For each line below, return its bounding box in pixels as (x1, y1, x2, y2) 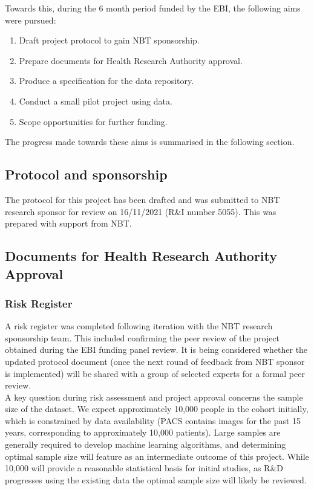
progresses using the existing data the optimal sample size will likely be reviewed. (5, 473, 307, 486)
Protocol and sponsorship (5, 165, 168, 184)
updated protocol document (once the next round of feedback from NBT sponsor (5, 355, 305, 367)
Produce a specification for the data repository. (19, 74, 194, 87)
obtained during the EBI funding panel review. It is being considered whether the (5, 343, 308, 356)
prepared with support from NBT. (5, 217, 132, 230)
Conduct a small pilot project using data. (19, 94, 172, 107)
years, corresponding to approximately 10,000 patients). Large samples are (5, 426, 281, 439)
